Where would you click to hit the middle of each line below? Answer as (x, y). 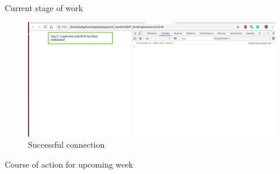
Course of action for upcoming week (69, 164)
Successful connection (66, 145)
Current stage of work (44, 8)
